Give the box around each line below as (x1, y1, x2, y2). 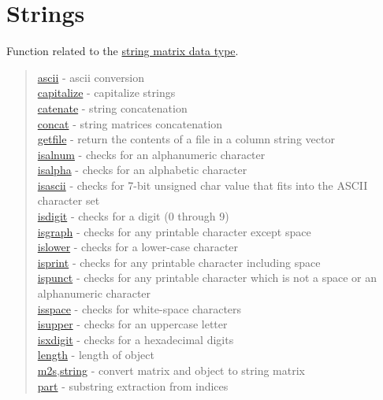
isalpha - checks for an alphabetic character (37, 161, 247, 178)
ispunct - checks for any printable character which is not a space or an (37, 269, 377, 286)
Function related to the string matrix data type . (6, 43, 239, 59)
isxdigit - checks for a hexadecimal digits (37, 331, 234, 347)
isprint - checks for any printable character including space (37, 254, 321, 270)
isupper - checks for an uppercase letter (37, 316, 228, 332)
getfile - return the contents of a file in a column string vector (37, 131, 335, 147)
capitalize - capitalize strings (37, 84, 176, 101)
